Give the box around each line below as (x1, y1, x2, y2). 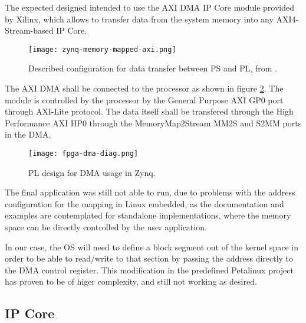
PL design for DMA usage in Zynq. (28, 166, 156, 178)
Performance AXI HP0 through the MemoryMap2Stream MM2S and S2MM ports (5, 116, 302, 129)
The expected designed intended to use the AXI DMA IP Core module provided (5, 1, 294, 13)
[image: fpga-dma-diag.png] (28, 149, 139, 158)
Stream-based (5, 24, 54, 37)
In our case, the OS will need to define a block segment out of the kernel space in (5, 240, 299, 253)
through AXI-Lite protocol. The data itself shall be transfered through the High (5, 105, 294, 118)
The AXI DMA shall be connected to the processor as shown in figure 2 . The (5, 82, 284, 94)
